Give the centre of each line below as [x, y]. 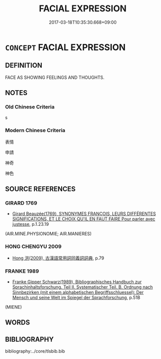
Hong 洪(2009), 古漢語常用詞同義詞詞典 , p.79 [58, 258]
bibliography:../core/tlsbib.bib [35, 351]
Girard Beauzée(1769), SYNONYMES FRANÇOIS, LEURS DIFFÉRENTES [84, 214]
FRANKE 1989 [22, 271]
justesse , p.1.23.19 [31, 224]
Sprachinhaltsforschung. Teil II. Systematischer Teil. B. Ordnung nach [82, 287]
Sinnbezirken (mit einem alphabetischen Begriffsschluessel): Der [78, 292]
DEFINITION [24, 65]
